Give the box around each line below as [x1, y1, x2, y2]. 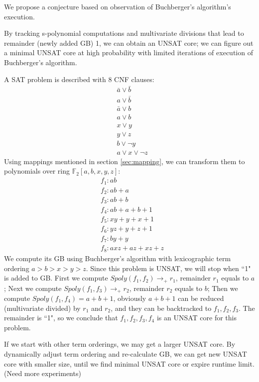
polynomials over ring [4, 166, 70, 176]
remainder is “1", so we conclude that [4, 312, 118, 323]
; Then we [207, 283, 238, 293]
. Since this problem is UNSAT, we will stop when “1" [86, 263, 251, 273]
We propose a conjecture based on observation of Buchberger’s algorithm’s [4, 1, 231, 11]
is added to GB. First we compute [4, 273, 108, 283]
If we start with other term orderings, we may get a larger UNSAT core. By [4, 339, 236, 349]
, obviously [113, 293, 146, 303]
